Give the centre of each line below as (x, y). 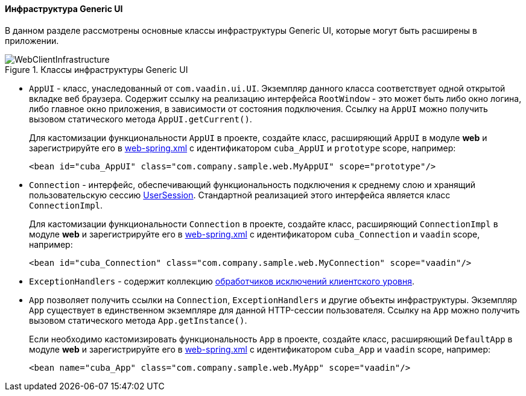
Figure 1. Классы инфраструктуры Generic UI (97, 69)
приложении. (32, 40)
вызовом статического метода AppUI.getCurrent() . (141, 119)
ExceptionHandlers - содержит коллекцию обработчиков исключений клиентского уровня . (222, 281)
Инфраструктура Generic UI (64, 9)
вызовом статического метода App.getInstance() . (138, 320)
